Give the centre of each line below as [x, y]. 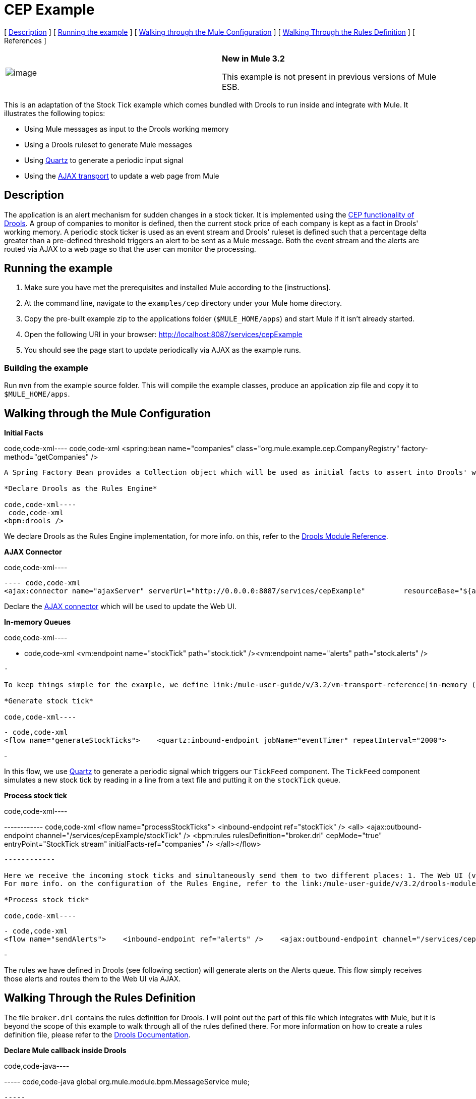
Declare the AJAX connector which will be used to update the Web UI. [120, 607]
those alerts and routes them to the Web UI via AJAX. [93, 979]
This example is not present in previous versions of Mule [329, 76]
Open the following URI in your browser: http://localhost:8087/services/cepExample [163, 335]
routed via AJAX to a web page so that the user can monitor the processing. [130, 249]
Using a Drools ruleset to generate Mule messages [108, 144]
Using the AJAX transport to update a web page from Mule [122, 176]
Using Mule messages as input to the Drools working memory [127, 129]
